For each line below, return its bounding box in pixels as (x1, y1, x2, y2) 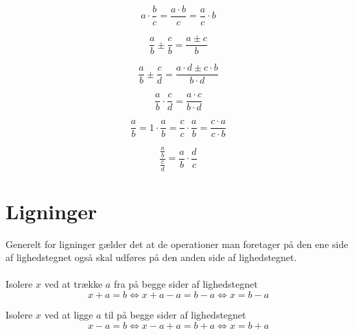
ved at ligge (44, 308, 93, 322)
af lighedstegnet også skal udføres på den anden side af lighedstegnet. (5, 250, 297, 264)
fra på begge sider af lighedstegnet (113, 277, 258, 291)
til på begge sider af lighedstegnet (104, 308, 246, 322)
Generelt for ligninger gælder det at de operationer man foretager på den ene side (5, 236, 349, 251)
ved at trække (44, 277, 103, 291)
